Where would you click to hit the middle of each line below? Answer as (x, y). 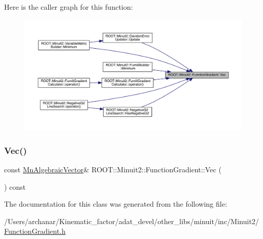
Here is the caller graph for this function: (69, 7)
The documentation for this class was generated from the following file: (116, 204)
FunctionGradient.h (35, 231)
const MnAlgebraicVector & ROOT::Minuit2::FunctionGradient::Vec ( (113, 169)
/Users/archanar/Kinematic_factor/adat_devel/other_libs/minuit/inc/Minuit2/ (132, 221)
